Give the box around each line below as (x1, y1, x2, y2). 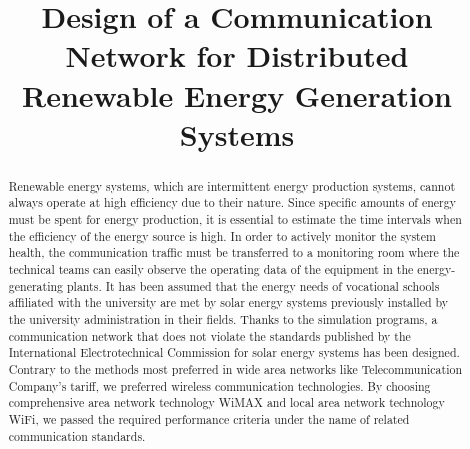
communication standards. (8, 427, 146, 444)
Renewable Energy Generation (22, 74, 452, 115)
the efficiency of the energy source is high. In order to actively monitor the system (8, 227, 436, 244)
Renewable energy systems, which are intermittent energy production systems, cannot (8, 177, 456, 194)
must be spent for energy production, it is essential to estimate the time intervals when (8, 211, 462, 228)
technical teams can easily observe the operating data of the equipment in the (8, 261, 414, 278)
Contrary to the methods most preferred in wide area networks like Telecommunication (8, 360, 463, 377)
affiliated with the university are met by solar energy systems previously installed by (8, 294, 449, 311)
